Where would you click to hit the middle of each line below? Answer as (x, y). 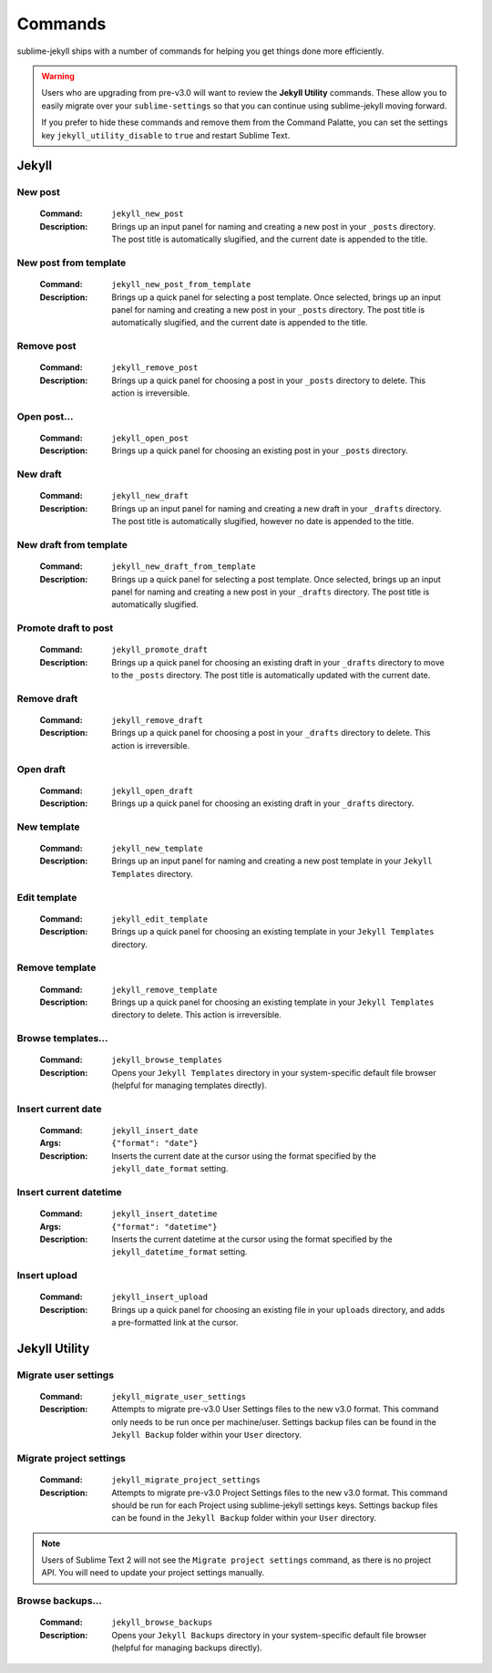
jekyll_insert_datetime (164, 1214)
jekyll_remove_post (155, 368)
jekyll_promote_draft (160, 650)
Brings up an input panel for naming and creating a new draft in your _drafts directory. (277, 508)
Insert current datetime (69, 1192)
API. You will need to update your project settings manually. (153, 1573)
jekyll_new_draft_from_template (184, 567)
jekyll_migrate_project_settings (186, 1480)
